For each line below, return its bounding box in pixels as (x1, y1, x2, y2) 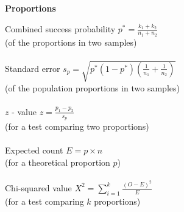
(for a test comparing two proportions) (5, 119, 149, 132)
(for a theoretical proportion (5, 155, 110, 168)
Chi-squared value (5, 181, 72, 194)
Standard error (5, 62, 60, 74)
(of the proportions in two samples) (5, 35, 137, 48)
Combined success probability (5, 22, 116, 35)
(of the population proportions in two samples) (5, 81, 180, 94)
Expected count (5, 144, 63, 157)
